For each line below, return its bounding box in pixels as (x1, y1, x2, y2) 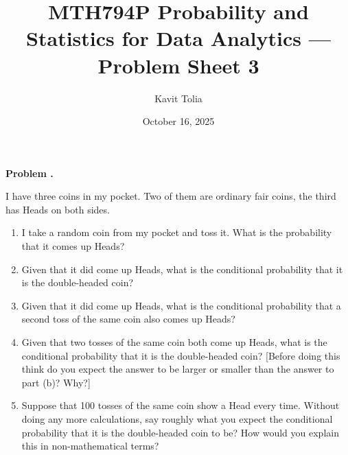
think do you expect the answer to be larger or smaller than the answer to (21, 362, 334, 376)
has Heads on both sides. (5, 202, 110, 216)
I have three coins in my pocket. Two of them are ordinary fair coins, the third (5, 189, 336, 203)
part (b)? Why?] (21, 375, 91, 389)
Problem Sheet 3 (97, 51, 259, 79)
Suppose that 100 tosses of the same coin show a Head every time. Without (21, 398, 340, 412)
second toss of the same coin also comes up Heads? (21, 312, 235, 326)
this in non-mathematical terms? (21, 439, 159, 453)
